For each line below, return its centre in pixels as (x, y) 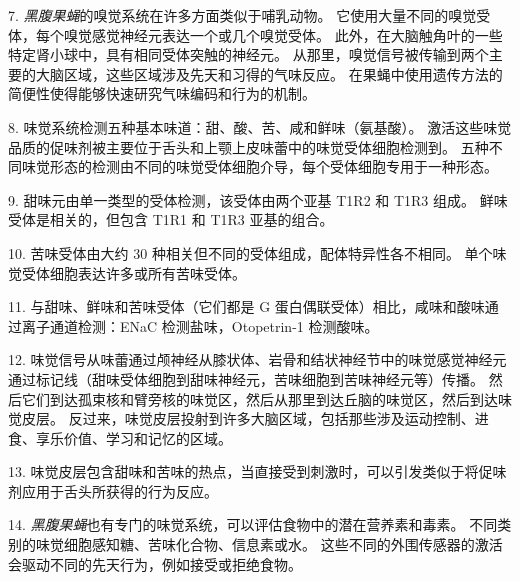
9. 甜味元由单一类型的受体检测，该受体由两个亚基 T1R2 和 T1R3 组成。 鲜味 (258, 199)
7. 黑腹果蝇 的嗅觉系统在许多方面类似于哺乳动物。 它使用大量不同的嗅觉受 (249, 15)
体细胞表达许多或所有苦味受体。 (140, 272)
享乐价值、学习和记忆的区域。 (133, 437)
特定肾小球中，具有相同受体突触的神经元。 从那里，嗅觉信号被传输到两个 (248, 54)
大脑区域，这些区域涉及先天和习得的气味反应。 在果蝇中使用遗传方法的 (269, 73)
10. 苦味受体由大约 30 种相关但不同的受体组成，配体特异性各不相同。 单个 (250, 252)
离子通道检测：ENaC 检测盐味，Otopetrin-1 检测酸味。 (200, 325)
